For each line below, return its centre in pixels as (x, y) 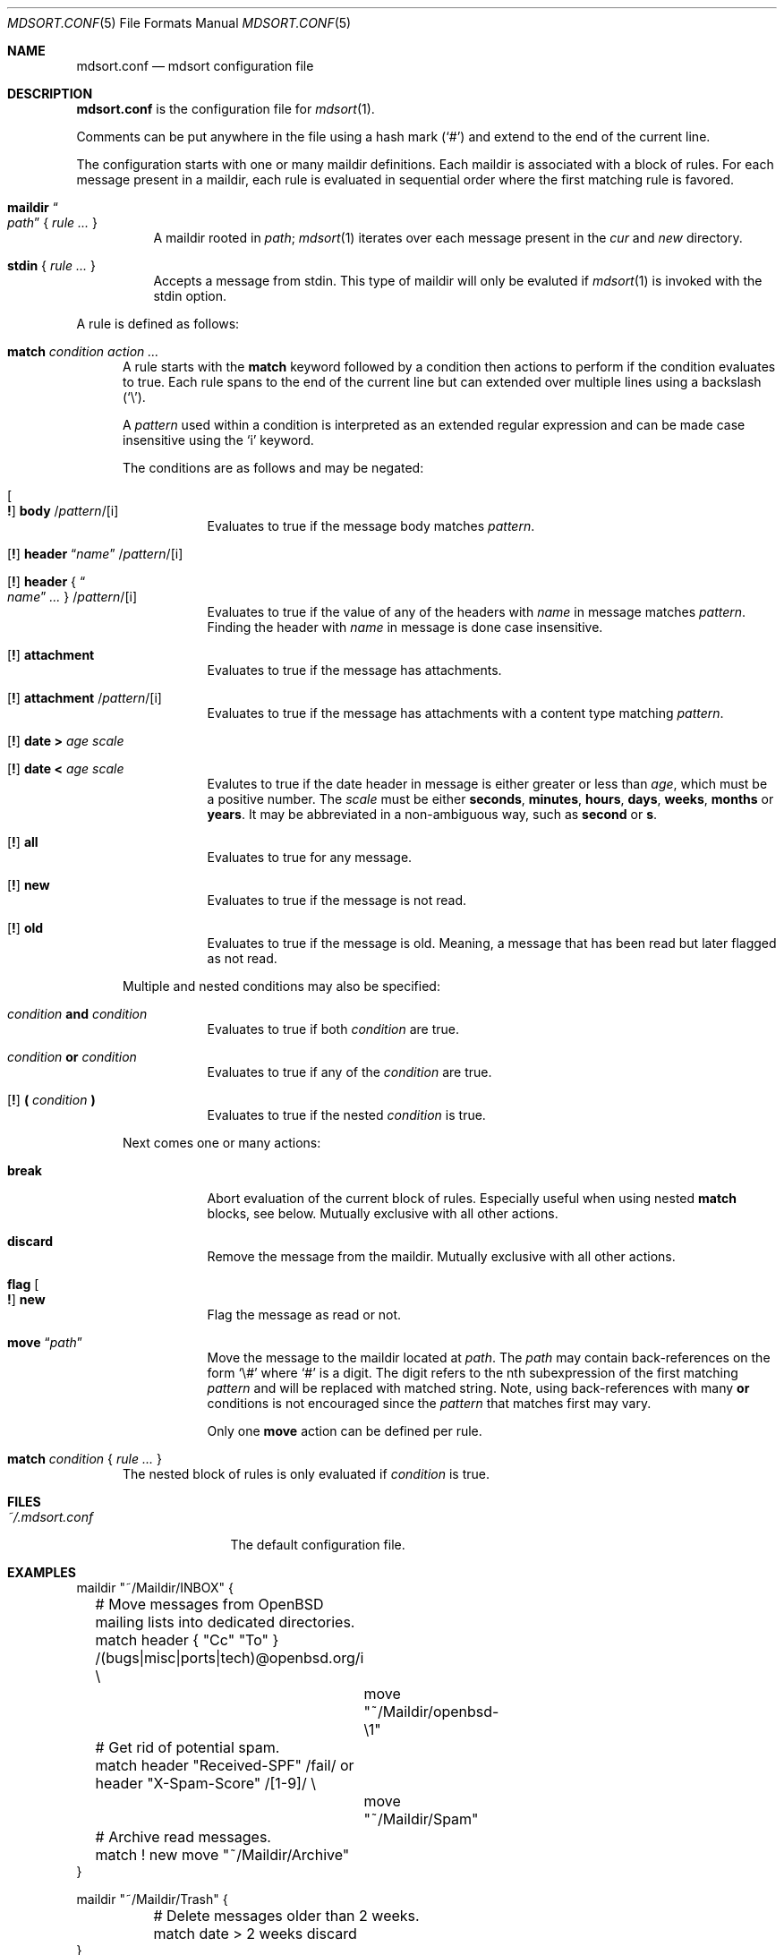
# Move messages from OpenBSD (209, 1604)
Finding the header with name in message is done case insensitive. (405, 627)
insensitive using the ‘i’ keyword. (218, 440)
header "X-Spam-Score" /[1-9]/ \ (205, 1783)
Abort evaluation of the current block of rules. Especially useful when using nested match (472, 1198)
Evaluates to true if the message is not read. (337, 900)
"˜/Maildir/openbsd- (431, 1712)
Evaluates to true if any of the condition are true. (349, 1072)
